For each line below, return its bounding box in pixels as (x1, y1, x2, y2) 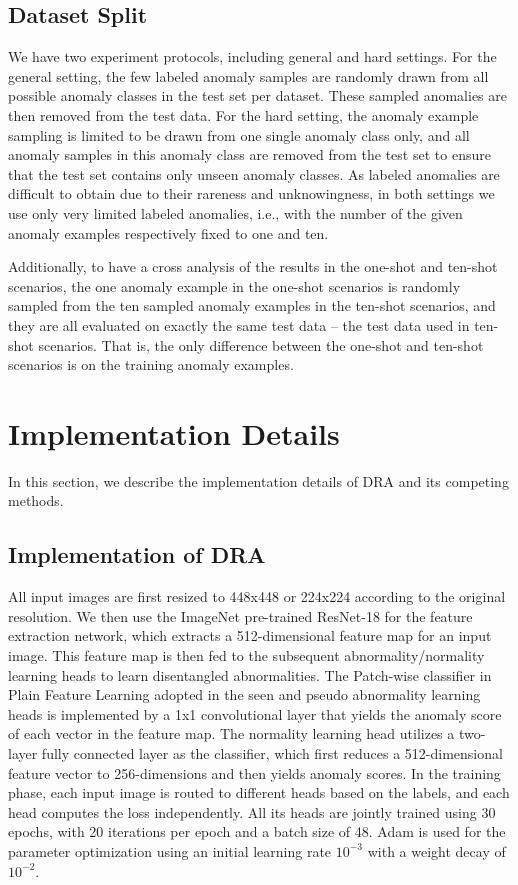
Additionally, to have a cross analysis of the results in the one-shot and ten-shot (8, 256, 498, 277)
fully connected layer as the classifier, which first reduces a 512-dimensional (41, 742, 503, 763)
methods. (8, 490, 64, 511)
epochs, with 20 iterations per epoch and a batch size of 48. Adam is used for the (8, 821, 506, 842)
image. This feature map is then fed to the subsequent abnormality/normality (8, 645, 485, 665)
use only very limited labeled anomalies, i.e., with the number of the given (8, 202, 463, 223)
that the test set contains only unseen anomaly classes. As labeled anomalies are (8, 163, 500, 184)
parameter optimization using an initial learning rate (8, 840, 332, 861)
